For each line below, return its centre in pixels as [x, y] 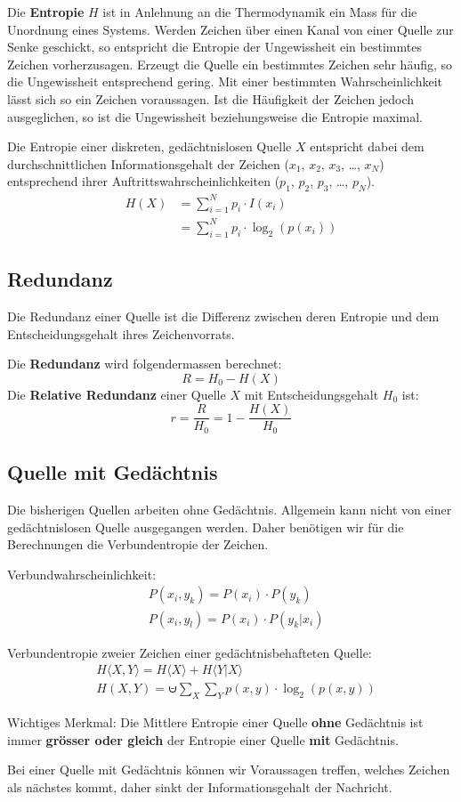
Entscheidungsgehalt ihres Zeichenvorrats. [121, 333]
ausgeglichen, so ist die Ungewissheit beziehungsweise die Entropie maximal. [215, 116]
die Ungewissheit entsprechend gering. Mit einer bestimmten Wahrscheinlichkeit [225, 81]
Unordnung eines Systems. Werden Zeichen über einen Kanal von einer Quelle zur [230, 29]
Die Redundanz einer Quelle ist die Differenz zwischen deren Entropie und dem [223, 316]
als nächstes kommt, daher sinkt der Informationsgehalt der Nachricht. [200, 786]
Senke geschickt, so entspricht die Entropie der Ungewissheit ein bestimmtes [214, 47]
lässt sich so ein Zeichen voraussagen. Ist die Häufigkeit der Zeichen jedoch [211, 98]
